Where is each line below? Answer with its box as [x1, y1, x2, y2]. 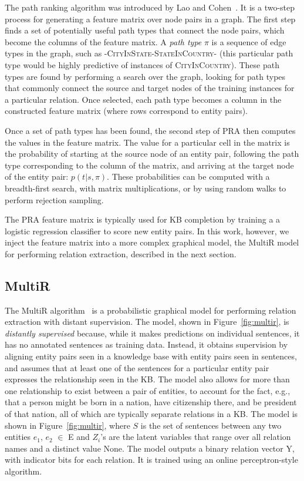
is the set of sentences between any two [140, 419, 282, 431]
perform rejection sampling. [5, 193, 104, 206]
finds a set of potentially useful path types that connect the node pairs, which [5, 24, 285, 36]
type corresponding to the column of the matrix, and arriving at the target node [5, 159, 294, 171]
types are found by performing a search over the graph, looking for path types [5, 70, 286, 82]
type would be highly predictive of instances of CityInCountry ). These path [5, 58, 279, 70]
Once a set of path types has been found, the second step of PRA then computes [5, 124, 296, 136]
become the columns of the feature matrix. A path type [5, 35, 202, 48]
